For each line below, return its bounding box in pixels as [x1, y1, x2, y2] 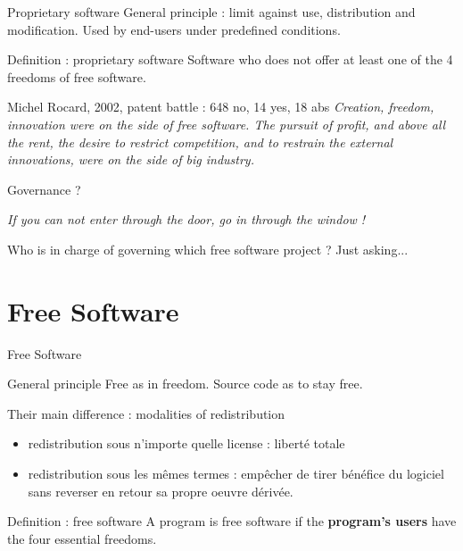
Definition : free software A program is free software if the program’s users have [7, 512, 457, 530]
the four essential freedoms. [7, 529, 157, 547]
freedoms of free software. [7, 67, 146, 86]
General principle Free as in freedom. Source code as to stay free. [7, 374, 363, 393]
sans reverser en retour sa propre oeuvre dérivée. [28, 481, 294, 500]
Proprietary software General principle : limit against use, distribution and [7, 3, 416, 21]
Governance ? [7, 179, 81, 198]
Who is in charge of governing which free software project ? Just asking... [7, 239, 409, 258]
